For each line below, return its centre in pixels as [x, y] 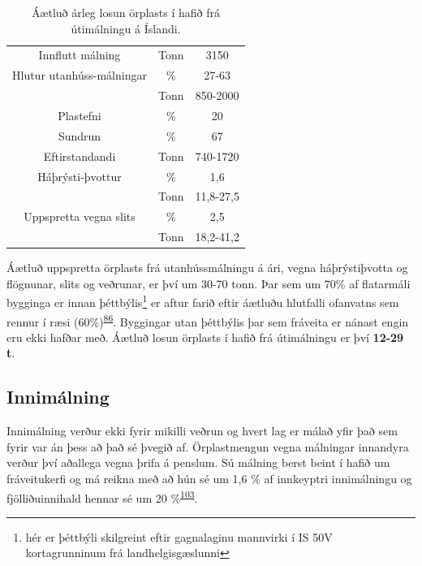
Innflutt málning [80, 55]
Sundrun [80, 135]
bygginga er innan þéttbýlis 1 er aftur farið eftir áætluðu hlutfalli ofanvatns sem [203, 301]
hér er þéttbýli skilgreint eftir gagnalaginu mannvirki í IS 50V [179, 536]
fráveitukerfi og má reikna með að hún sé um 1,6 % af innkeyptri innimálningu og [209, 478]
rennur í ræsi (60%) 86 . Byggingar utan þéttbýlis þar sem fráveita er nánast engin [208, 320]
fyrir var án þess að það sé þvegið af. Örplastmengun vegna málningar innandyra [208, 446]
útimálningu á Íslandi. [126, 28]
